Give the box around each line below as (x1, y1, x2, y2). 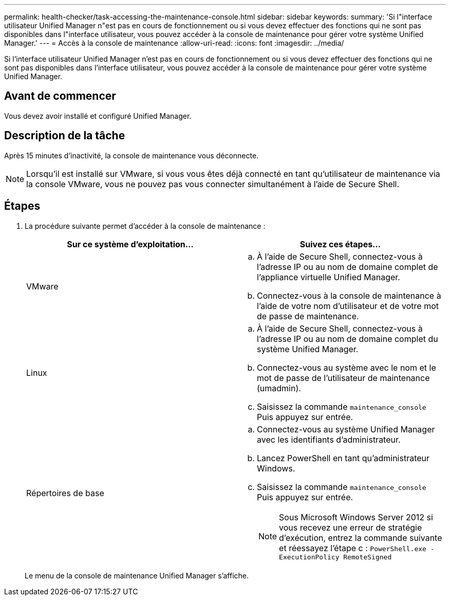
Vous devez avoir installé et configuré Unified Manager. (4, 111, 192, 120)
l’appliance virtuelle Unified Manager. (257, 271, 400, 282)
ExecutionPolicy (279, 553, 340, 561)
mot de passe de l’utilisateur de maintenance (257, 372, 430, 383)
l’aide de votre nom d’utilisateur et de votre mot (257, 300, 439, 311)
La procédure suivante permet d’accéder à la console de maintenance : (25, 221, 266, 230)
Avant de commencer (4, 89, 116, 103)
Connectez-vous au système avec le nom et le (257, 362, 436, 373)
